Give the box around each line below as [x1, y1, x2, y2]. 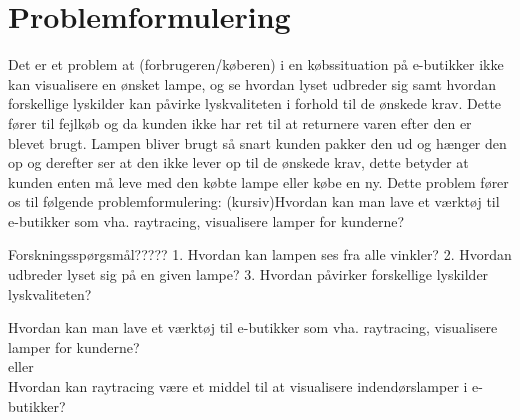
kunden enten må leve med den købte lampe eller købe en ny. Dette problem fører [8, 171, 509, 192]
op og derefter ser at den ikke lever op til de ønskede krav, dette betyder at [8, 152, 469, 173]
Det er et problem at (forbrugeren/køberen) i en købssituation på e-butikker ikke [8, 54, 504, 75]
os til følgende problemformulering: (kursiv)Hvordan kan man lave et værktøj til [8, 191, 500, 212]
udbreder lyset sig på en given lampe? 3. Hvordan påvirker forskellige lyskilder [8, 264, 489, 285]
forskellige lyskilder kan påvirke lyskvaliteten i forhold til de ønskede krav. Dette [8, 93, 502, 114]
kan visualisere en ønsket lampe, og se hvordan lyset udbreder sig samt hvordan [8, 73, 496, 94]
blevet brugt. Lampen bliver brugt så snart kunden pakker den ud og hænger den [8, 132, 507, 153]
